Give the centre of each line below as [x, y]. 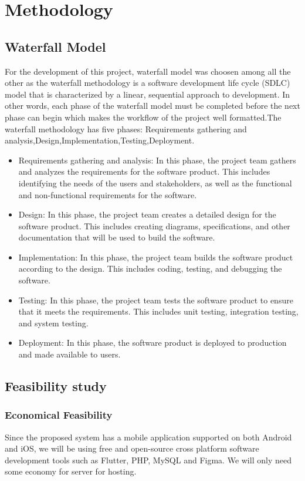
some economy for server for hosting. [71, 471]
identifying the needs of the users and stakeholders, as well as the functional [155, 183]
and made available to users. [70, 354]
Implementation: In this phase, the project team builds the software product [156, 257]
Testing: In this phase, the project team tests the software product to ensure [156, 300]
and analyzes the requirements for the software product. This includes [144, 171]
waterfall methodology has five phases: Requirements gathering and [126, 128]
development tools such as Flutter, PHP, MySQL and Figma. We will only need [148, 460]
